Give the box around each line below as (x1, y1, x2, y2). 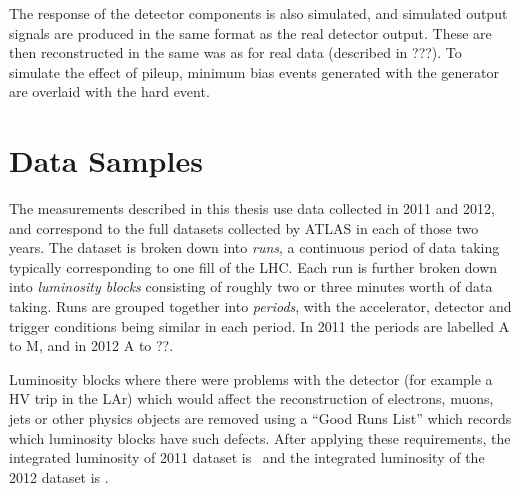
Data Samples (9, 140, 203, 181)
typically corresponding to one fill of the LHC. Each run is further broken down (9, 256, 498, 277)
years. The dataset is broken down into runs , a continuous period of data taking (9, 237, 500, 258)
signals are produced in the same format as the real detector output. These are (9, 22, 492, 43)
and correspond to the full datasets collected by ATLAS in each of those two (9, 217, 479, 238)
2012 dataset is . (9, 466, 109, 487)
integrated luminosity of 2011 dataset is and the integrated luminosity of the (9, 447, 485, 468)
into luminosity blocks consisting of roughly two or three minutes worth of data (9, 276, 493, 297)
